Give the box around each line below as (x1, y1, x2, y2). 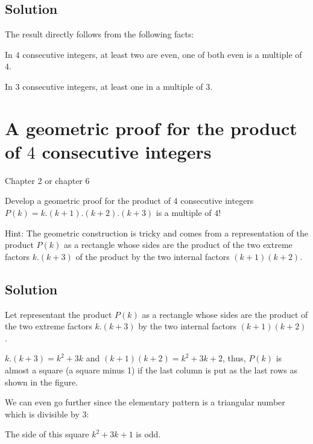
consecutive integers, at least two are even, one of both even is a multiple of (22, 48, 302, 60)
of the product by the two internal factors (75, 250, 230, 262)
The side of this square (5, 428, 89, 440)
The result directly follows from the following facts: (5, 28, 194, 40)
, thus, (223, 352, 246, 364)
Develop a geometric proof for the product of (5, 194, 171, 207)
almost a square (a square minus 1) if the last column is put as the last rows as (5, 364, 297, 376)
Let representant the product (5, 308, 112, 320)
